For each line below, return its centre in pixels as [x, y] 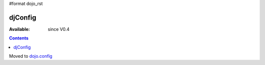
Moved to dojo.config [31, 56]
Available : [20, 29]
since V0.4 [59, 29]
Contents [19, 38]
